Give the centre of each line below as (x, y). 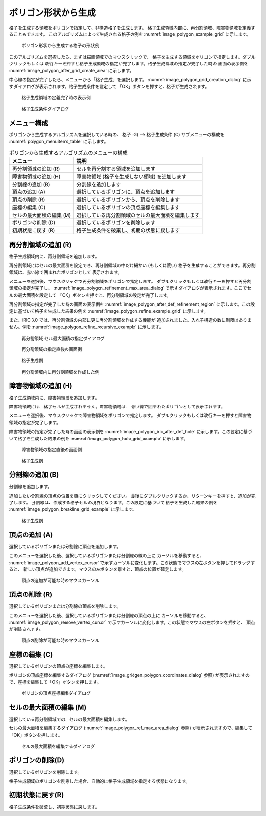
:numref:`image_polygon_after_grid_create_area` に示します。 (71, 70)
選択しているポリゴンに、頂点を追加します (126, 192)
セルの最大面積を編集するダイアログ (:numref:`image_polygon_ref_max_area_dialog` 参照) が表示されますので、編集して (131, 728)
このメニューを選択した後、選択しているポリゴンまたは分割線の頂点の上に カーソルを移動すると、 (109, 615)
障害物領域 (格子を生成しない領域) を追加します (132, 177)
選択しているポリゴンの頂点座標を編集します (128, 208)
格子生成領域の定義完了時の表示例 (56, 97)
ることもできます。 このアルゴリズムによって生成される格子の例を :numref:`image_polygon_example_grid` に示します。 (130, 34)
